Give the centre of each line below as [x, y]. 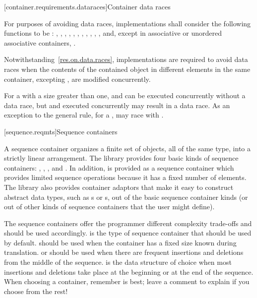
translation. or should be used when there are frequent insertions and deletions [124, 252]
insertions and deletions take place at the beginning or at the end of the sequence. [129, 271]
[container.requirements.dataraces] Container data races [87, 6]
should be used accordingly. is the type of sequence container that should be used [128, 233]
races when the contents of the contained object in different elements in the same [127, 69]
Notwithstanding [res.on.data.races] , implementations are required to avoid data [126, 59]
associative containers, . [40, 42]
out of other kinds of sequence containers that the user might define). [109, 207]
